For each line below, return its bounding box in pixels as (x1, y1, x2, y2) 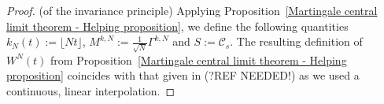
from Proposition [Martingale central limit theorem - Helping (50, 51, 347, 68)
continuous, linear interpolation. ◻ (6, 83, 175, 99)
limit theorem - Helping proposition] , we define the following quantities (6, 17, 349, 34)
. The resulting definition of (230, 33, 363, 50)
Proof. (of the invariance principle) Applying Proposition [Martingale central (6, 2, 378, 18)
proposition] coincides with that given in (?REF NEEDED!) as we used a (6, 67, 360, 84)
